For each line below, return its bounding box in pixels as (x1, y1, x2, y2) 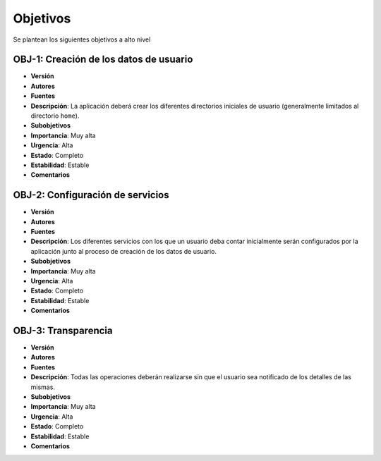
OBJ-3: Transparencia (13, 324, 113, 336)
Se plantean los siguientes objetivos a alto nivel (13, 35, 151, 44)
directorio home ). (30, 111, 80, 120)
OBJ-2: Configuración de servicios (13, 189, 169, 201)
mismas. (30, 383, 56, 391)
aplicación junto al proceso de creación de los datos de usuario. (30, 247, 217, 255)
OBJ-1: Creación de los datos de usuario (13, 54, 193, 66)
